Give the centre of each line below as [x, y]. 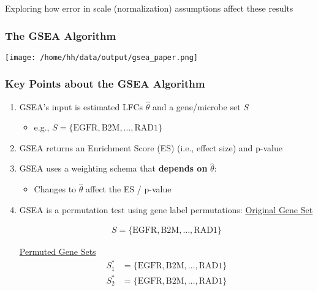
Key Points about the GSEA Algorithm [105, 84]
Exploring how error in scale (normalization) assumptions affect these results [149, 8]
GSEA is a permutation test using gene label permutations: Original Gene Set [166, 209]
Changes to [55, 189]
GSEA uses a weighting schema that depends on [113, 168]
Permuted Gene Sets [58, 251]
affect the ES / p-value [129, 189]
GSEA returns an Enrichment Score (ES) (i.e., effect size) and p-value [151, 147]
